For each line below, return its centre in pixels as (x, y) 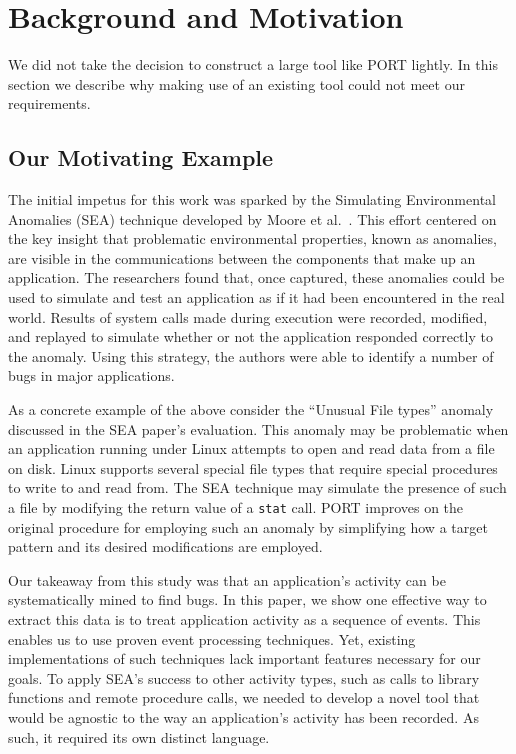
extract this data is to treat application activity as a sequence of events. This (244, 619)
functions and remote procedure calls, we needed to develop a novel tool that (244, 697)
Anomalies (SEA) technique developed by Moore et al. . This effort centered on (252, 218)
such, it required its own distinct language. (139, 736)
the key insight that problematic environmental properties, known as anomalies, (252, 238)
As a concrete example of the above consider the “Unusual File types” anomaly (251, 409)
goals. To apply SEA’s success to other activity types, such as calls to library (244, 677)
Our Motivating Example (141, 157)
